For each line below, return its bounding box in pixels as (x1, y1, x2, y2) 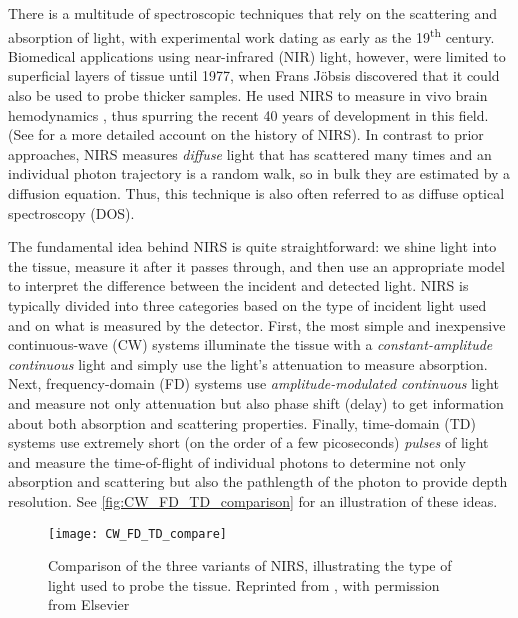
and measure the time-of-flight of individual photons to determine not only (8, 451, 466, 472)
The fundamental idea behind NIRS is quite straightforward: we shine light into (8, 236, 497, 257)
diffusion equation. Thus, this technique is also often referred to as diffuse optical (8, 183, 505, 203)
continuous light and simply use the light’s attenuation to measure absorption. (8, 353, 488, 374)
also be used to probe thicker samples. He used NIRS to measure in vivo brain (8, 85, 488, 106)
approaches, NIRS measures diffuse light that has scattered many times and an (8, 143, 492, 164)
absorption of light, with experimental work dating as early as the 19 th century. (8, 23, 495, 47)
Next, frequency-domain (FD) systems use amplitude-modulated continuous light (8, 373, 499, 394)
